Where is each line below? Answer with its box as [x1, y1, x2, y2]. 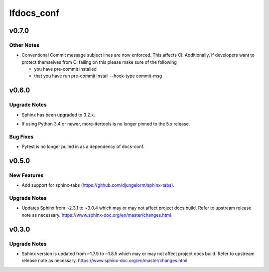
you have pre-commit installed [34, 66, 97, 72]
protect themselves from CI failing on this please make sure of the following [21, 59, 177, 65]
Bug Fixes [9, 133, 34, 140]
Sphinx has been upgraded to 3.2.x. [21, 112, 95, 118]
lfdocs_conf [9, 7, 60, 18]
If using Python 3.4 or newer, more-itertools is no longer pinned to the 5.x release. [21, 121, 190, 127]
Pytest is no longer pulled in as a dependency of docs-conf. [21, 143, 144, 149]
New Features [9, 172, 44, 179]
